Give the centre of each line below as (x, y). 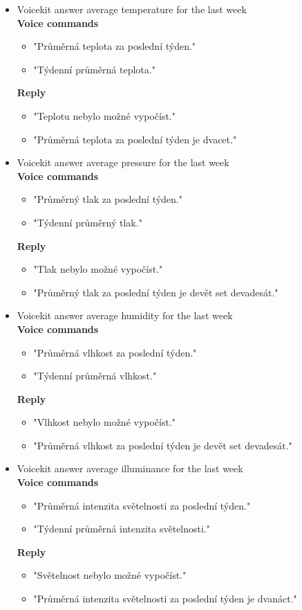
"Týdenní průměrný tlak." (88, 222)
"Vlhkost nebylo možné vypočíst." (105, 422)
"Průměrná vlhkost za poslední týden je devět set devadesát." (163, 445)
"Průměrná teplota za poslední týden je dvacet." (135, 139)
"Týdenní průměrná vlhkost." (95, 376)
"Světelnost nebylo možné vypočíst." (110, 575)
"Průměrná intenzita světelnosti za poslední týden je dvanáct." (165, 599)
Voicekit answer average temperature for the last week (132, 9)
